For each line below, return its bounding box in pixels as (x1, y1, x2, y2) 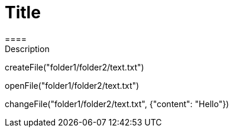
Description (5, 43, 50, 54)
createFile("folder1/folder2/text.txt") (5, 62, 144, 72)
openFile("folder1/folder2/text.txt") (5, 80, 140, 91)
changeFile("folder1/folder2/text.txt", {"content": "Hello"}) (5, 98, 229, 109)
